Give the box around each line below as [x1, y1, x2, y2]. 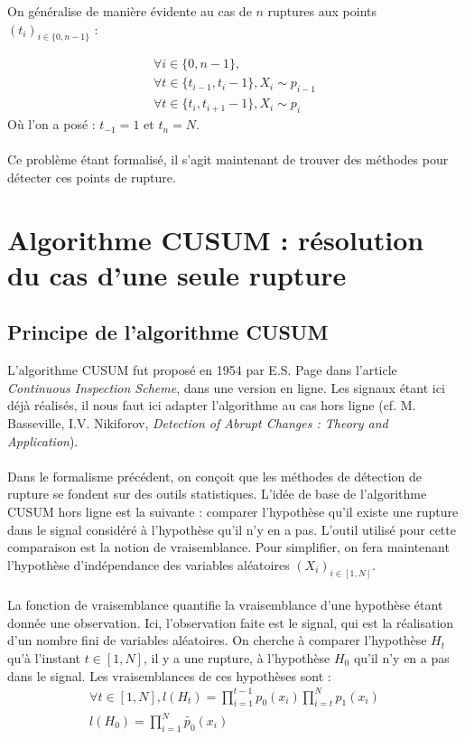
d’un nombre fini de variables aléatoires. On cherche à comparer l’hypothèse [7, 631, 427, 650]
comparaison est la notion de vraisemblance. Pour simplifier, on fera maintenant [7, 538, 450, 557]
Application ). [7, 431, 79, 450]
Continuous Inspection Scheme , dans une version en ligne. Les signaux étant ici [7, 378, 445, 397]
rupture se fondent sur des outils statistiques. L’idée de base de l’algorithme [7, 484, 427, 503]
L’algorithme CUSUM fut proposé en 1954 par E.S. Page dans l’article [7, 360, 397, 379]
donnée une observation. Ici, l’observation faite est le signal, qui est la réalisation [7, 613, 454, 631]
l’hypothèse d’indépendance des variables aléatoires [7, 555, 290, 574]
